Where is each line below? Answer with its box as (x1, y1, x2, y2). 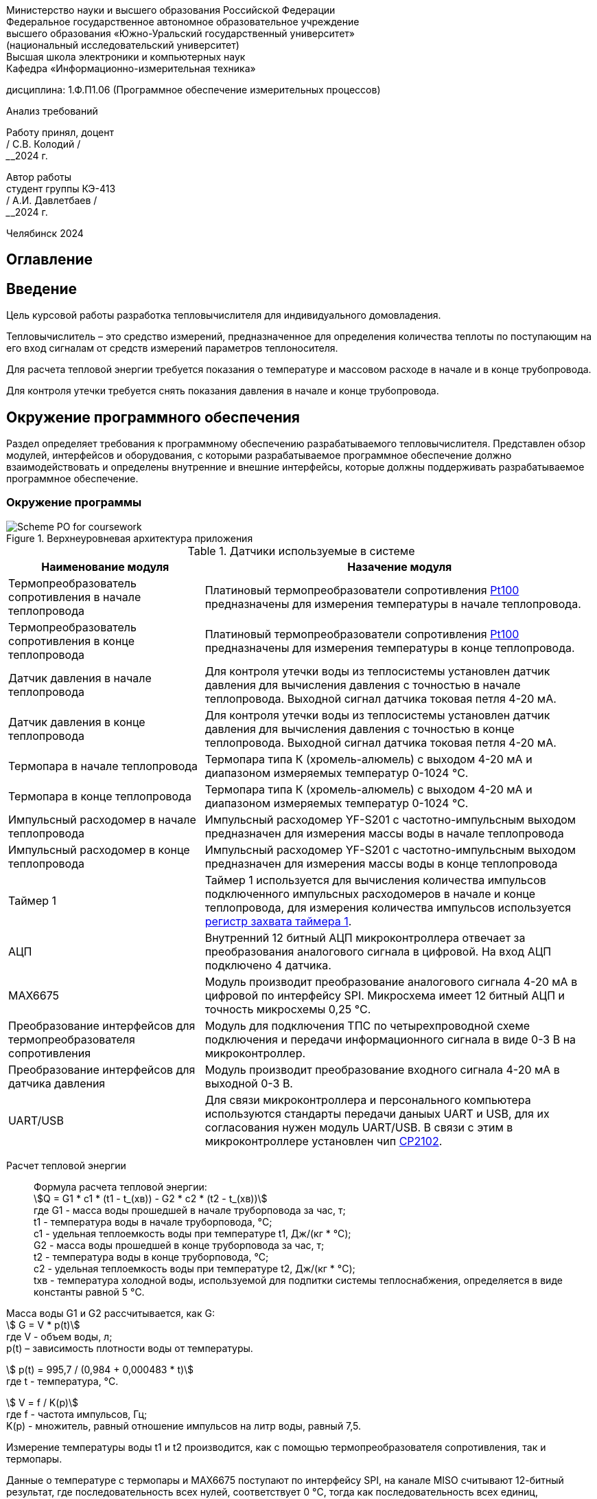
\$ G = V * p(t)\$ (6, 1318, 80, 1331)
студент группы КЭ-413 (6, 183, 116, 194)
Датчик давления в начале (8, 670, 152, 685)
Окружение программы (6, 495, 142, 510)
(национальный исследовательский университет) (6, 39, 239, 51)
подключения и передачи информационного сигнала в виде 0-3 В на (204, 1032, 576, 1046)
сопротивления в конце (8, 633, 135, 648)
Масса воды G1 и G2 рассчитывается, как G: (6, 1307, 215, 1319)
